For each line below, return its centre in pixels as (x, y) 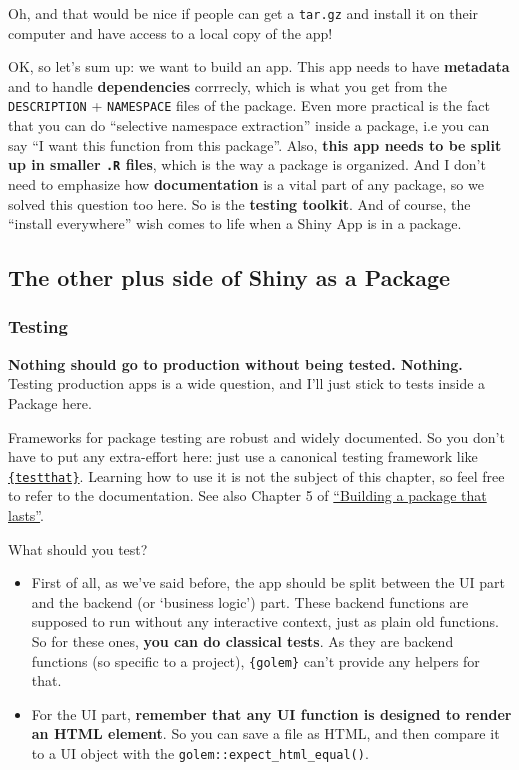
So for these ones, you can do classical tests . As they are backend (242, 640)
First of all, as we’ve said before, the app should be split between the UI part (268, 582)
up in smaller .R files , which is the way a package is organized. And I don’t (247, 164)
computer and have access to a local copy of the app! (170, 32)
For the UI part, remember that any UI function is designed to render (271, 713)
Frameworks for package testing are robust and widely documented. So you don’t (256, 436)
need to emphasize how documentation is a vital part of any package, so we (246, 183)
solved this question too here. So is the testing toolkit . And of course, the (239, 203)
